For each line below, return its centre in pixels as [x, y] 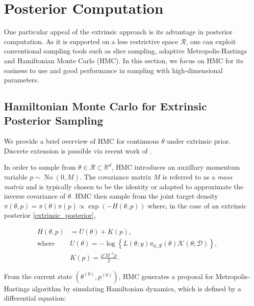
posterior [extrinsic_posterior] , [50, 215]
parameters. [22, 80]
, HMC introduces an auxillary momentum [176, 167]
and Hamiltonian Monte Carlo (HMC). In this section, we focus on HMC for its [124, 60]
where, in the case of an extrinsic [197, 205]
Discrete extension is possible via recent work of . [78, 150]
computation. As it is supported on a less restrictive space [91, 41]
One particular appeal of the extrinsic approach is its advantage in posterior [118, 32]
